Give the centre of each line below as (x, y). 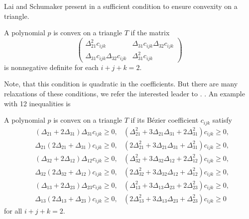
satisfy (222, 120)
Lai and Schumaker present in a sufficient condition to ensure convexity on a (121, 6)
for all (13, 210)
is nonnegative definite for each (51, 67)
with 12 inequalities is (37, 103)
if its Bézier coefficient (165, 120)
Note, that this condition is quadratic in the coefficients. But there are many (121, 84)
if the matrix (150, 33)
